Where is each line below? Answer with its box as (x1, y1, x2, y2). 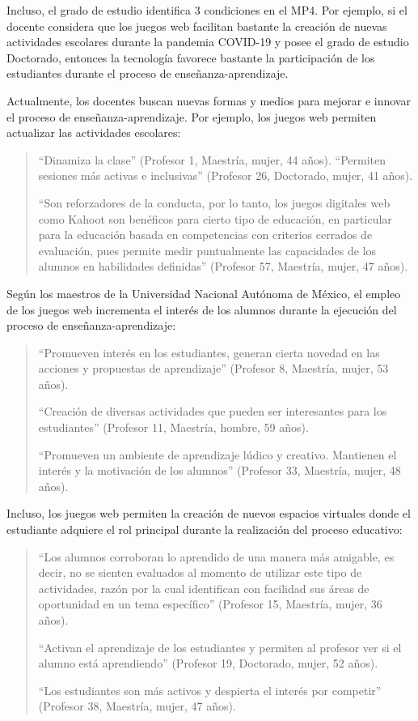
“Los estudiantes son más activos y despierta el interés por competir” (38, 681, 382, 698)
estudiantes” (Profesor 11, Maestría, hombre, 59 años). (38, 419, 309, 436)
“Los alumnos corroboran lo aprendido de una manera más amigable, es (38, 548, 395, 565)
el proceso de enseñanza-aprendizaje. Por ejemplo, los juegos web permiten (6, 108, 377, 125)
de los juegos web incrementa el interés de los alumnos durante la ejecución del (6, 301, 397, 318)
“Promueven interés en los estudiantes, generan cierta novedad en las (38, 343, 380, 360)
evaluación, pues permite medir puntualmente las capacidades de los (38, 241, 377, 258)
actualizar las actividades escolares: (6, 124, 181, 141)
